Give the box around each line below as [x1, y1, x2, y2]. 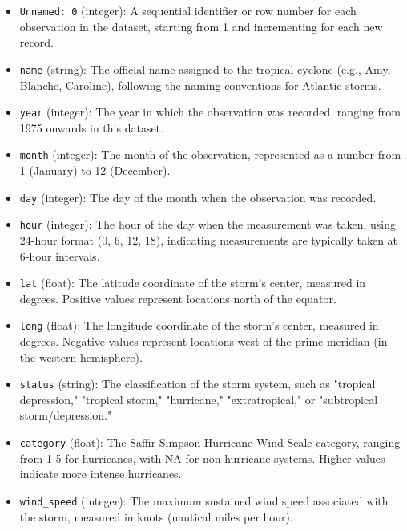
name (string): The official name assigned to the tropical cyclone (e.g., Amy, [19, 60, 391, 77]
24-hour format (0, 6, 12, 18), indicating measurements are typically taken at [19, 231, 398, 248]
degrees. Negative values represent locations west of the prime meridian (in [19, 333, 388, 349]
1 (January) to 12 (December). [19, 162, 171, 178]
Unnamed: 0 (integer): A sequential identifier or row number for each [19, 2, 357, 18]
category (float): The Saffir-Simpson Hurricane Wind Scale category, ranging [19, 434, 401, 451]
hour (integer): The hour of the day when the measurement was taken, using [19, 216, 396, 233]
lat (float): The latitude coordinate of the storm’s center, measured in [19, 274, 366, 291]
